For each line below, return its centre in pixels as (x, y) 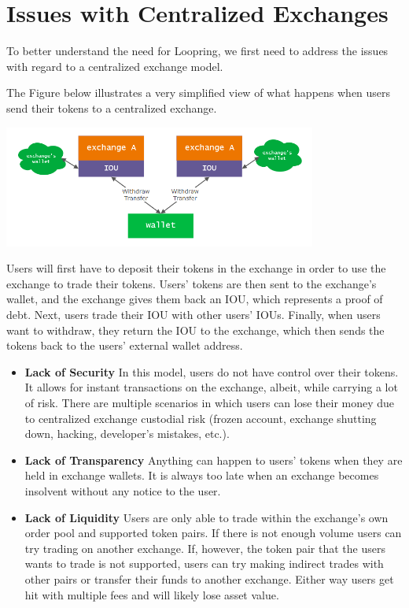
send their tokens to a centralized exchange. (112, 108)
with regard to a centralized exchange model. (115, 66)
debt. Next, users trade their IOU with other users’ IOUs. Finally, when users (193, 315)
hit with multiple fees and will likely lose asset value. (152, 594)
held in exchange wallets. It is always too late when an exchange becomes (202, 475)
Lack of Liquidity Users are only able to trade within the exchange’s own (206, 517)
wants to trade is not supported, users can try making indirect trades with (204, 564)
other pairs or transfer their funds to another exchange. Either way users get (209, 578)
